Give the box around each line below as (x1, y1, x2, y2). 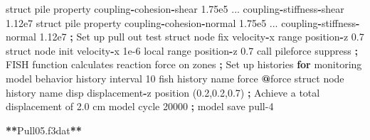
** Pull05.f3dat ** (6, 122, 82, 137)
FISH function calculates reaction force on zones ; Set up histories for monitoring (6, 57, 362, 72)
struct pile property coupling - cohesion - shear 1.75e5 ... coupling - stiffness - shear (6, 1, 344, 16)
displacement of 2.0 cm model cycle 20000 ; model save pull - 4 (6, 99, 274, 114)
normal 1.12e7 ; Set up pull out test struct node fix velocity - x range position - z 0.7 (6, 29, 364, 44)
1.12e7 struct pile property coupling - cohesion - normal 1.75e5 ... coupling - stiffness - (6, 15, 360, 30)
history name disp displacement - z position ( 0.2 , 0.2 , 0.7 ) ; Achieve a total (6, 85, 320, 99)
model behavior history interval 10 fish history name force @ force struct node (6, 70, 344, 85)
